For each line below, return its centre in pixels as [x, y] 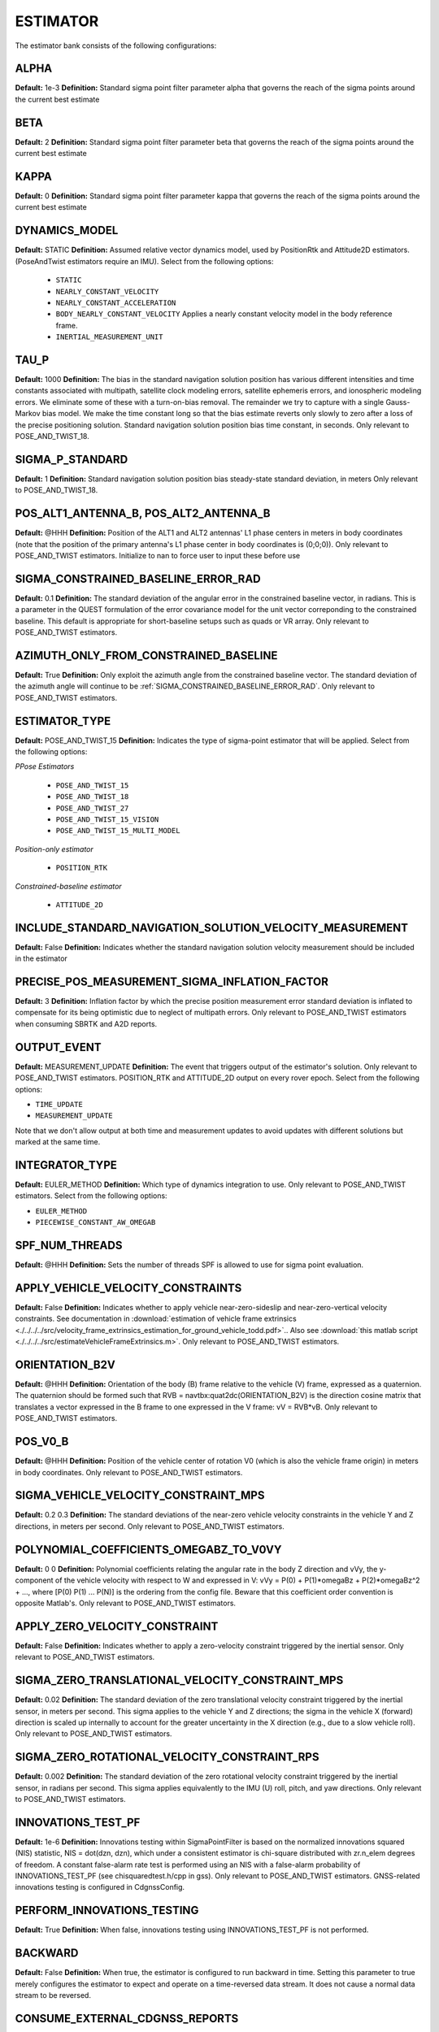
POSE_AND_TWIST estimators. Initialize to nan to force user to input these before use [158, 555]
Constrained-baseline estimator [68, 886]
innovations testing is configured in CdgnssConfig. [100, 1887]
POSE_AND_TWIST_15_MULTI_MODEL [118, 831]
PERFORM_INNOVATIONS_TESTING [107, 1910]
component [34, 1580]
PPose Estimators [45, 766]
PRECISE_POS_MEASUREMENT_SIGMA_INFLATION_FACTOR [172, 982]
